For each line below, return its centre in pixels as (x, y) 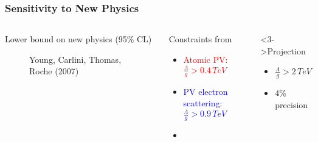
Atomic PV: (206, 59)
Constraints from (200, 39)
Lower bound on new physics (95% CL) (78, 39)
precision (292, 104)
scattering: (203, 103)
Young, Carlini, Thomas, (75, 59)
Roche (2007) (54, 71)
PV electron (206, 91)
